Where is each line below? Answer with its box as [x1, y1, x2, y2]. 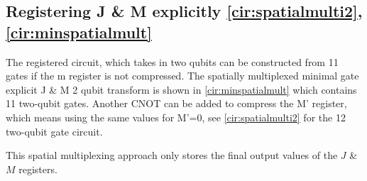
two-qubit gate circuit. [6, 124, 103, 138]
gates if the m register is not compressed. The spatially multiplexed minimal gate [6, 68, 359, 83]
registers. [18, 161, 57, 176]
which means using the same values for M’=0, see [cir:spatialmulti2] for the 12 [6, 109, 346, 124]
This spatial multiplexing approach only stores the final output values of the [6, 148, 338, 163]
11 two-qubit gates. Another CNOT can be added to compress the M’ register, [6, 96, 347, 111]
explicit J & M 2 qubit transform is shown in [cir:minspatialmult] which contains [6, 82, 357, 97]
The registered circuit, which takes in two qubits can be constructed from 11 [6, 54, 339, 69]
